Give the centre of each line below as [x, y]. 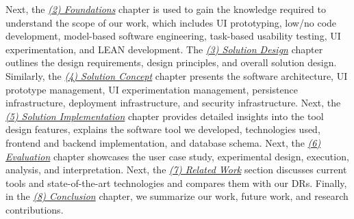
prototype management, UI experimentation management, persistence [152, 89]
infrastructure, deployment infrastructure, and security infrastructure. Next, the [173, 103]
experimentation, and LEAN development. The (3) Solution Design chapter [164, 49]
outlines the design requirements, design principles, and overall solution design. [171, 62]
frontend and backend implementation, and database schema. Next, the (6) [163, 142]
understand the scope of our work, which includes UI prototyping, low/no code [171, 22]
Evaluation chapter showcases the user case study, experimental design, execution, [177, 156]
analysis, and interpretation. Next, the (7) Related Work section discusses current [176, 170]
